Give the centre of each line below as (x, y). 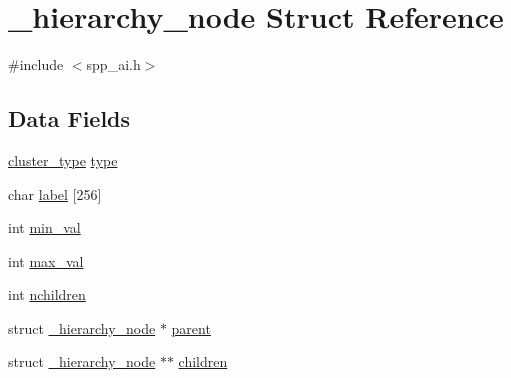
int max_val (46, 260)
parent (191, 327)
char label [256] (55, 193)
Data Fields (69, 118)
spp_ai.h (113, 64)
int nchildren (47, 294)
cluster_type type (63, 159)
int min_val (44, 227)
